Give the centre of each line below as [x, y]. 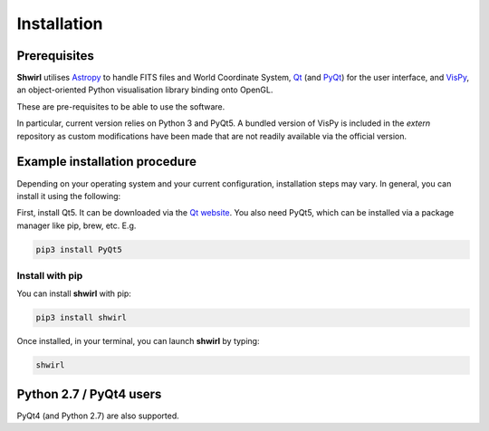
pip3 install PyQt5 [79, 249]
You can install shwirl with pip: [74, 293]
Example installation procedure [106, 162]
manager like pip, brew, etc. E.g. [77, 225]
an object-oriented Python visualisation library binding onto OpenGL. [145, 90]
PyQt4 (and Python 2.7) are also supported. [98, 416]
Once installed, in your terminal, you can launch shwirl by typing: [138, 341]
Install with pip [50, 276]
